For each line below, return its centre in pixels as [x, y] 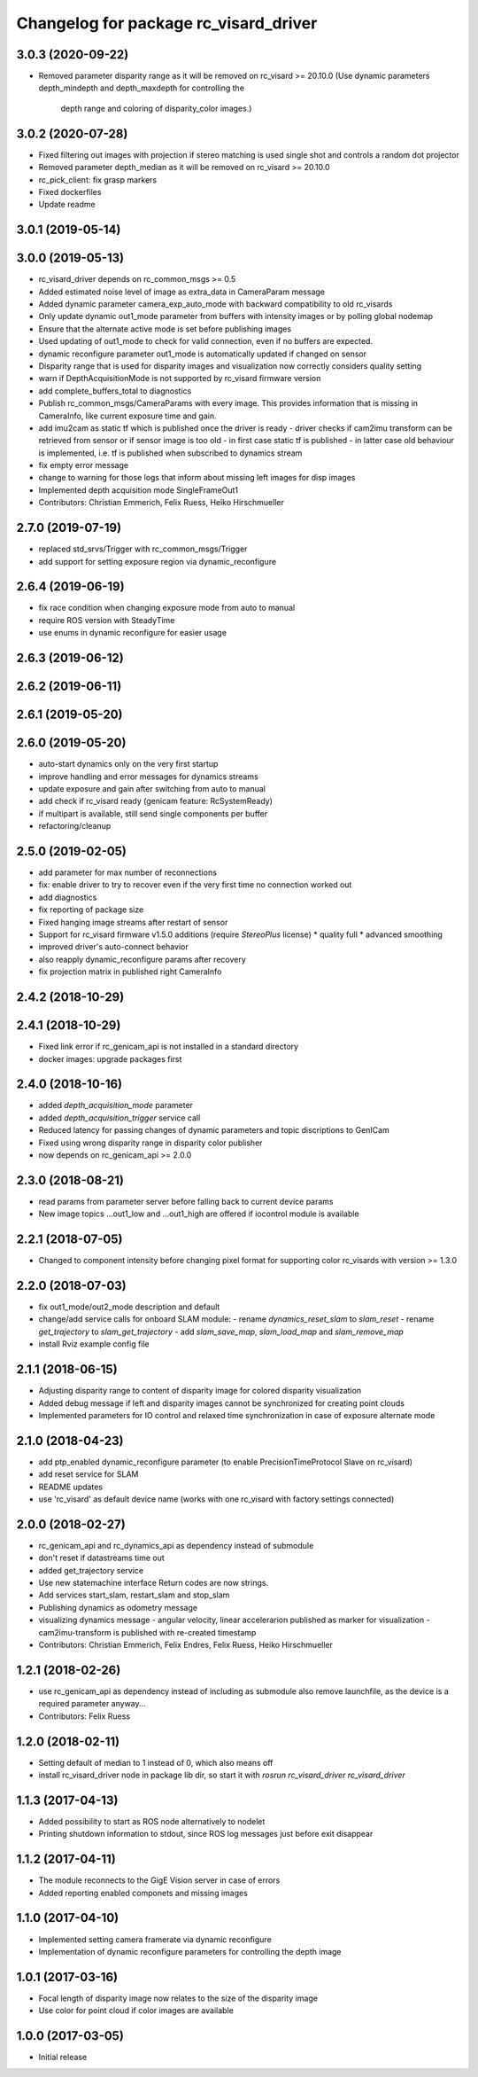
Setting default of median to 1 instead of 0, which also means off [156, 1762]
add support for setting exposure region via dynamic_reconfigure [158, 561]
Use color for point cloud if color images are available [136, 2011]
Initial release [63, 2057]
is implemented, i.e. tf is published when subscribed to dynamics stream [170, 453]
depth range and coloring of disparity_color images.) [156, 108]
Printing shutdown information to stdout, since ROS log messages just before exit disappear [206, 1834]
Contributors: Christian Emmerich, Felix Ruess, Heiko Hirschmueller [162, 503]
